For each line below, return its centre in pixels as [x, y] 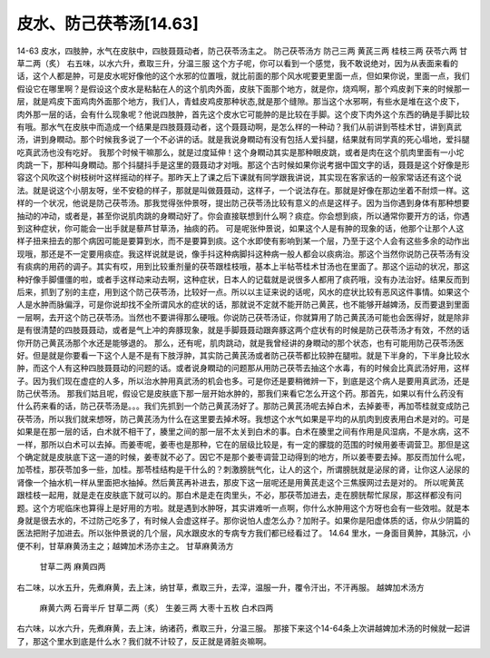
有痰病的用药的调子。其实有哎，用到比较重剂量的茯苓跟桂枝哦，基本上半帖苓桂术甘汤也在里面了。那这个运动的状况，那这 [243, 267]
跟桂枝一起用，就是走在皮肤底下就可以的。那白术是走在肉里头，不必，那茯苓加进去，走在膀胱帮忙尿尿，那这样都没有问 [239, 496]
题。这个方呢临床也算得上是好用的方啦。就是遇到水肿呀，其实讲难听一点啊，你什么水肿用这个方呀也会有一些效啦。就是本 [243, 507]
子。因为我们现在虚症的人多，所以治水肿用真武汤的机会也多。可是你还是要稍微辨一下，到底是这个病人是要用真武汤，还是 [243, 380]
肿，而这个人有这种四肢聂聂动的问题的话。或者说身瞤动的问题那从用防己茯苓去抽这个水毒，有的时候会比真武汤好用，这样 [243, 368]
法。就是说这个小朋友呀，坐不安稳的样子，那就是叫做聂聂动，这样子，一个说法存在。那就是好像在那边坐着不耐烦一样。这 [243, 190]
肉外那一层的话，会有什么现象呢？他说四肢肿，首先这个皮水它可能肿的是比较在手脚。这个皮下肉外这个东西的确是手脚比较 [243, 114]
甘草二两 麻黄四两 [73, 566]
